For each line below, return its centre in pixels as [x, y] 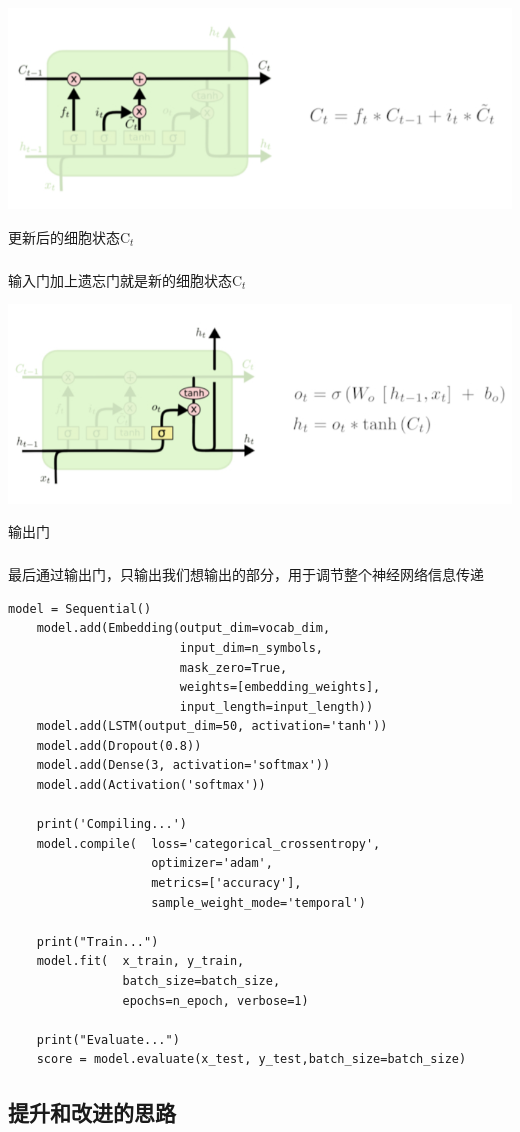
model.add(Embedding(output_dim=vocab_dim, [183, 628]
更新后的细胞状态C [69, 236]
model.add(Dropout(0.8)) [119, 745]
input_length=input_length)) [276, 706]
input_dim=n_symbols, [251, 647]
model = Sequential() [80, 608]
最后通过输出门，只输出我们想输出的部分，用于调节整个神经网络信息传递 [246, 574]
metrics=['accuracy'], [226, 883]
